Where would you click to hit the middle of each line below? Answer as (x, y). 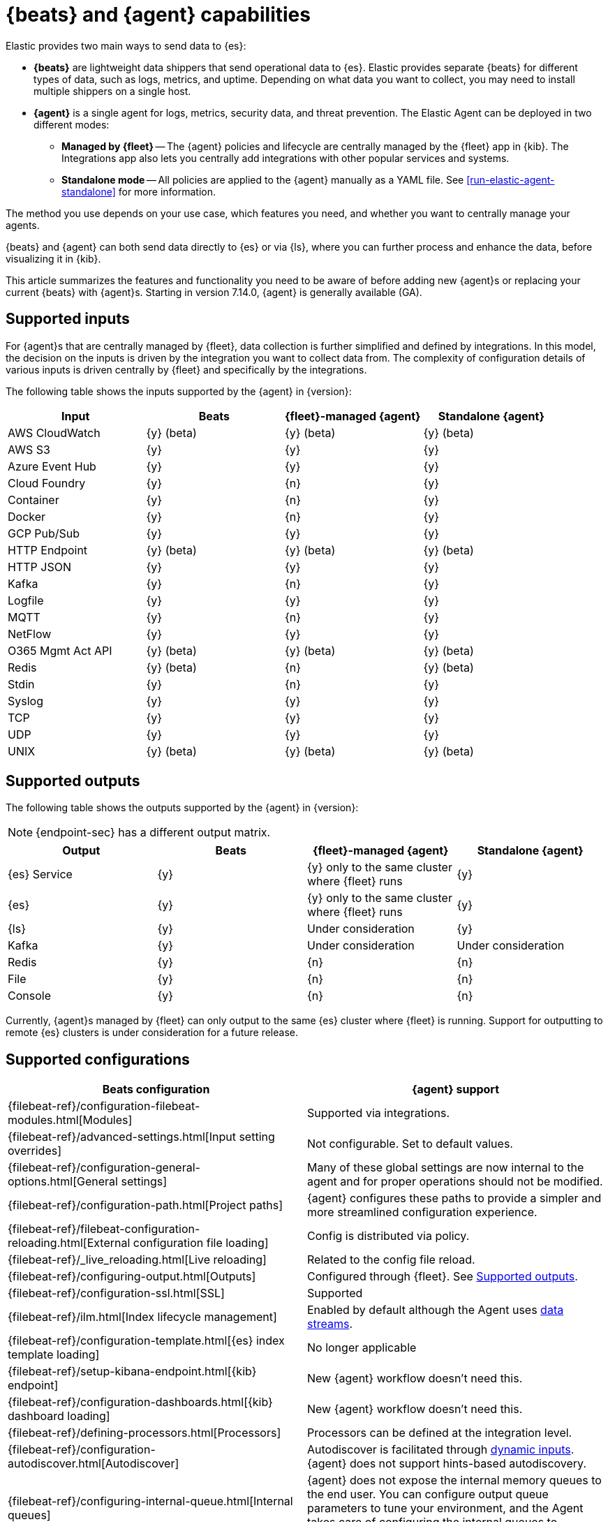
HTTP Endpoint (48, 550)
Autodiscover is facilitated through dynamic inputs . (441, 1450)
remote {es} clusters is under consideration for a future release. (152, 1033)
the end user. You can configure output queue (428, 1494)
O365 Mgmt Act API (60, 650)
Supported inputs (68, 319)
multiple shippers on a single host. (112, 91)
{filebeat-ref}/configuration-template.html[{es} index (146, 1341)
